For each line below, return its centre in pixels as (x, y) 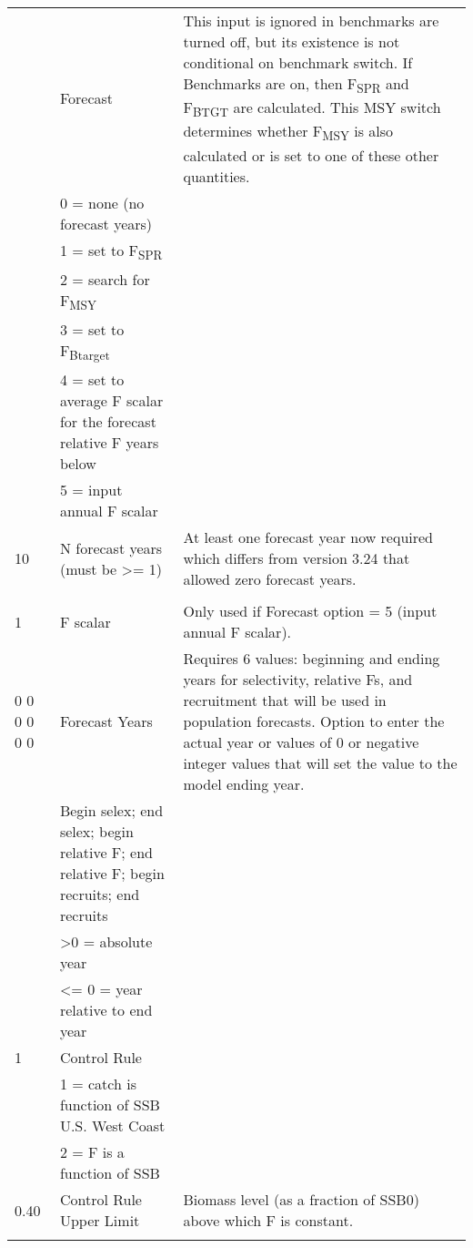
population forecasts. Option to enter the (314, 721)
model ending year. (244, 784)
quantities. (216, 176)
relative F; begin (112, 874)
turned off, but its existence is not (292, 41)
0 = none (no (102, 202)
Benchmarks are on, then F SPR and (296, 85)
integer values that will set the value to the (320, 763)
